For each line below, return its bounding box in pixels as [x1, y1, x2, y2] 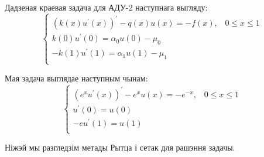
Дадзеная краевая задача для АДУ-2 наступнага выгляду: [5, 1, 208, 13]
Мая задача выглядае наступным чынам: [5, 72, 148, 84]
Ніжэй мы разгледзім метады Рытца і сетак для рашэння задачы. [5, 141, 235, 153]
